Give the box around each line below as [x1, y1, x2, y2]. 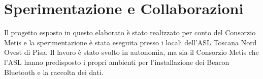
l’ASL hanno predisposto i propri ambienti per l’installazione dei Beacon [4, 56, 229, 67]
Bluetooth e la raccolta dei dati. [4, 66, 104, 77]
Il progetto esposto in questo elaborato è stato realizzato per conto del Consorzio [4, 27, 256, 38]
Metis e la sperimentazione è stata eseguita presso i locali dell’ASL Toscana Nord [4, 37, 257, 47]
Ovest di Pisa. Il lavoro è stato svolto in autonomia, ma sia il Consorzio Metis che [4, 47, 259, 57]
